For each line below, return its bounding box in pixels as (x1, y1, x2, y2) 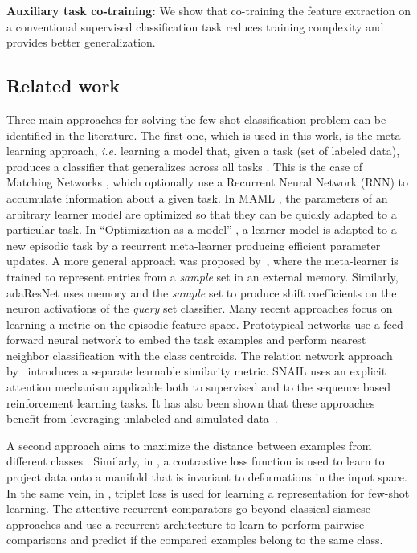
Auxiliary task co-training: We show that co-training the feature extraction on (6, 2, 411, 18)
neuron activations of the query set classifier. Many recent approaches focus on (6, 300, 393, 317)
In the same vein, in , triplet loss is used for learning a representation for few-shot (6, 484, 410, 501)
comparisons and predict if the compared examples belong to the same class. (6, 531, 383, 548)
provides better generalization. (6, 34, 156, 51)
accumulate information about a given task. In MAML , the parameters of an (6, 189, 388, 206)
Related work (6, 73, 121, 98)
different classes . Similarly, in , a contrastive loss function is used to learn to (6, 453, 385, 469)
